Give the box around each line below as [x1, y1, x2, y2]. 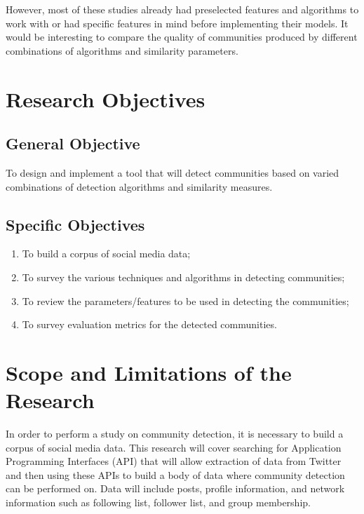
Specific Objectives [6, 213, 145, 235]
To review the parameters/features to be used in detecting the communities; [22, 293, 349, 308]
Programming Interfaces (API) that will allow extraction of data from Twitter [6, 454, 342, 468]
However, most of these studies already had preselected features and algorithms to [6, 2, 359, 16]
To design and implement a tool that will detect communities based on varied [6, 165, 339, 180]
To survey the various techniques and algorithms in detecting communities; [22, 269, 345, 284]
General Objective [6, 133, 140, 154]
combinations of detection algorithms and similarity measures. [6, 179, 273, 194]
